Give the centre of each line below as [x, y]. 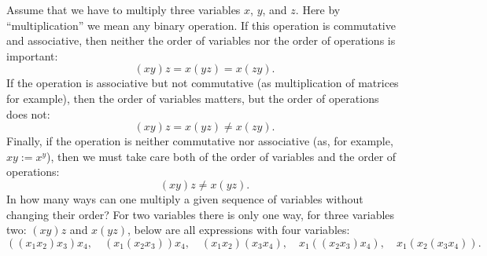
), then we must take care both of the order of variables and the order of [221, 156]
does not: [28, 113]
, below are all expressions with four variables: [238, 230]
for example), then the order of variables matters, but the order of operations [193, 98]
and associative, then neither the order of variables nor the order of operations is [201, 40]
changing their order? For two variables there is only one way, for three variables [201, 214]
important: [32, 55]
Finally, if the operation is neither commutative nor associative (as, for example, [200, 141]
